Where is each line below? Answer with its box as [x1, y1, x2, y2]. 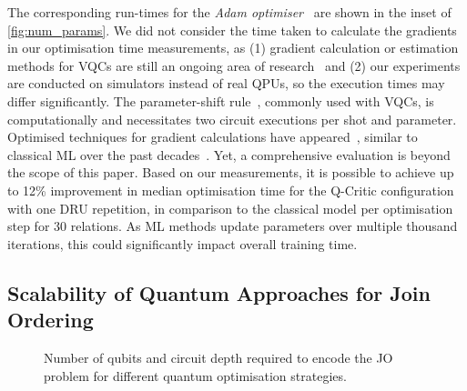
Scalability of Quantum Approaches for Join [7, 278, 431, 306]
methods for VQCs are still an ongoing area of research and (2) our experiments [7, 55, 461, 75]
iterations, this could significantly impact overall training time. [7, 234, 358, 253]
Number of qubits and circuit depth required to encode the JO [44, 347, 393, 366]
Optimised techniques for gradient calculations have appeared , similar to [7, 127, 418, 146]
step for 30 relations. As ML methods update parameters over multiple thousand [7, 216, 458, 236]
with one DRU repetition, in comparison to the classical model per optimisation [7, 198, 453, 217]
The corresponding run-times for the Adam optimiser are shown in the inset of [7, 3, 452, 21]
